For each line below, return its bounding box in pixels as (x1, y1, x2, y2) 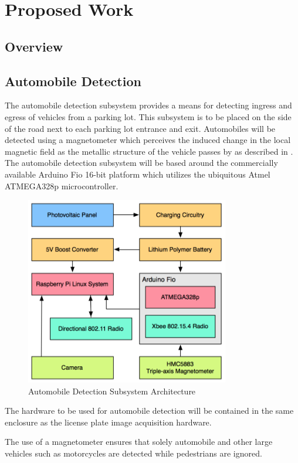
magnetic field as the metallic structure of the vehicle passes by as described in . (5, 145, 293, 157)
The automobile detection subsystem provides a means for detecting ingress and (5, 99, 292, 111)
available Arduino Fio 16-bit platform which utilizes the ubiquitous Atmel (5, 168, 270, 180)
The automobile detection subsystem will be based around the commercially (5, 156, 278, 169)
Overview (5, 37, 63, 55)
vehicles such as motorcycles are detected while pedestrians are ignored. (5, 447, 262, 459)
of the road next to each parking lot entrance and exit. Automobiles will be (5, 122, 276, 134)
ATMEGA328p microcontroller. (5, 179, 118, 192)
